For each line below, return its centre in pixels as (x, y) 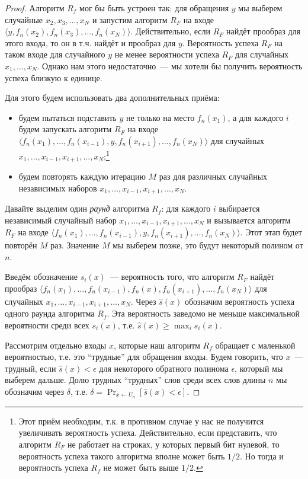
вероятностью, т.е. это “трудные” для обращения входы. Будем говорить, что (144, 357)
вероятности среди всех (47, 325)
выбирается (239, 208)
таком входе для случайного (55, 54)
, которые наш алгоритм (157, 345)
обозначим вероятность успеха (239, 301)
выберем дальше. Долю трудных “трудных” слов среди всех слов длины (135, 380)
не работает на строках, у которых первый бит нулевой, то (174, 444)
